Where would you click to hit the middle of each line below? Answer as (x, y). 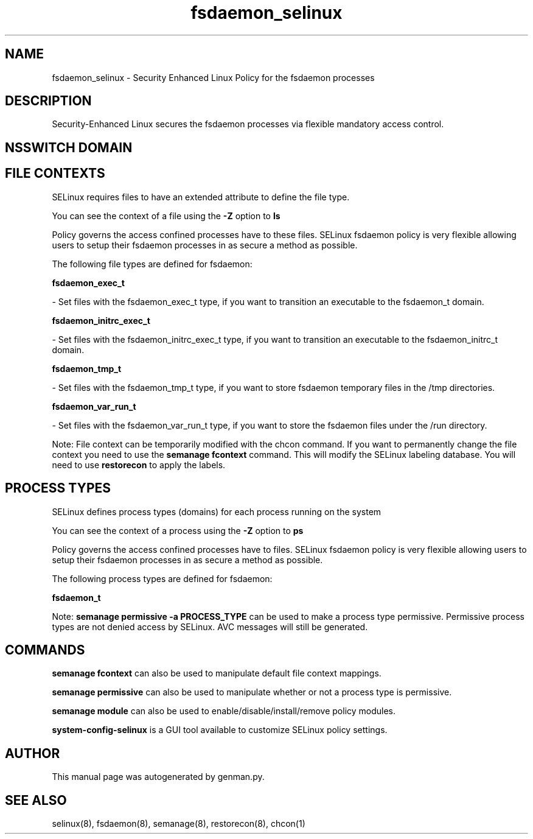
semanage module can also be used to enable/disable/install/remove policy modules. (224, 711)
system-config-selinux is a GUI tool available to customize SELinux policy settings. (220, 730)
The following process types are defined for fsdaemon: (162, 578)
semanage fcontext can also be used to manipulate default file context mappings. (217, 673)
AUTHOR (33, 753)
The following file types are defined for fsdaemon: (152, 264)
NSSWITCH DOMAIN (69, 147)
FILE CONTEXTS (55, 174)
